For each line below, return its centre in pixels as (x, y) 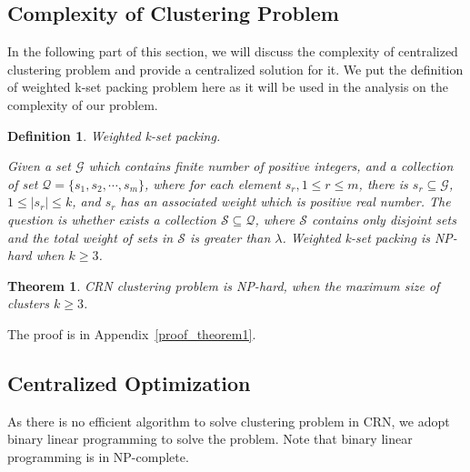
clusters (28, 303)
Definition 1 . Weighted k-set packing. (114, 135)
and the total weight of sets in (90, 237)
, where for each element (213, 183)
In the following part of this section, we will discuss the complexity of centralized (233, 51)
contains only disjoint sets (384, 219)
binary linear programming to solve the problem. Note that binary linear (210, 439)
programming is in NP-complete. (98, 456)
